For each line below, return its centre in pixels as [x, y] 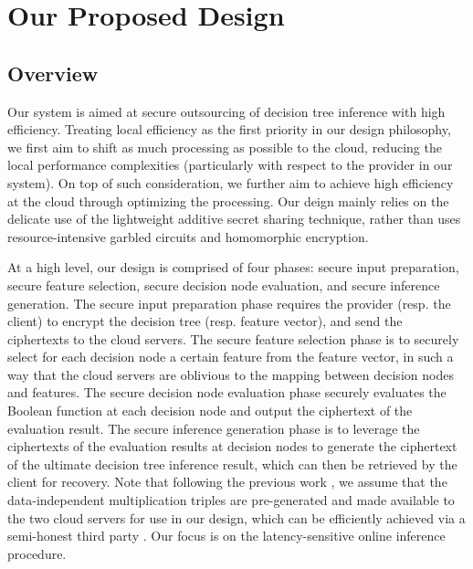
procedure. [37, 553]
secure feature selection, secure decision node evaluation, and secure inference [224, 284]
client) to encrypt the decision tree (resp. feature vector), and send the [205, 321]
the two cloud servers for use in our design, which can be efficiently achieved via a [236, 517]
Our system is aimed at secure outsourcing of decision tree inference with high [226, 111]
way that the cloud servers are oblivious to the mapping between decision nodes [231, 374]
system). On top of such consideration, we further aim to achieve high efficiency [231, 182]
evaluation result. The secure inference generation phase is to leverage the [214, 428]
